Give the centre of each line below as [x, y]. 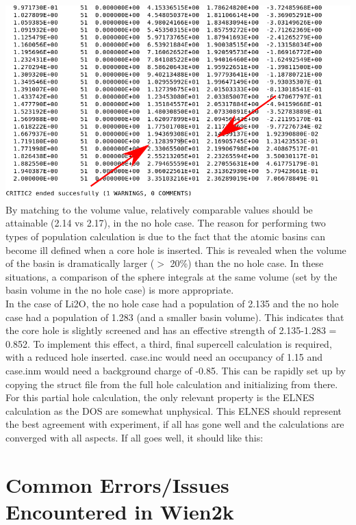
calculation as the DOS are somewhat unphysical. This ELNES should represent [174, 410]
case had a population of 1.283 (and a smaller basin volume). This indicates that [175, 317]
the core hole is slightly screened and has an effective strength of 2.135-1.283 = [171, 330]
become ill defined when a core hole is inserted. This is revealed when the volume [176, 249]
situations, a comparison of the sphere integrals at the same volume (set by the [171, 276]
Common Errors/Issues [117, 484]
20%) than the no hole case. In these [247, 263]
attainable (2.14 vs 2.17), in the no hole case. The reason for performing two [166, 223]
